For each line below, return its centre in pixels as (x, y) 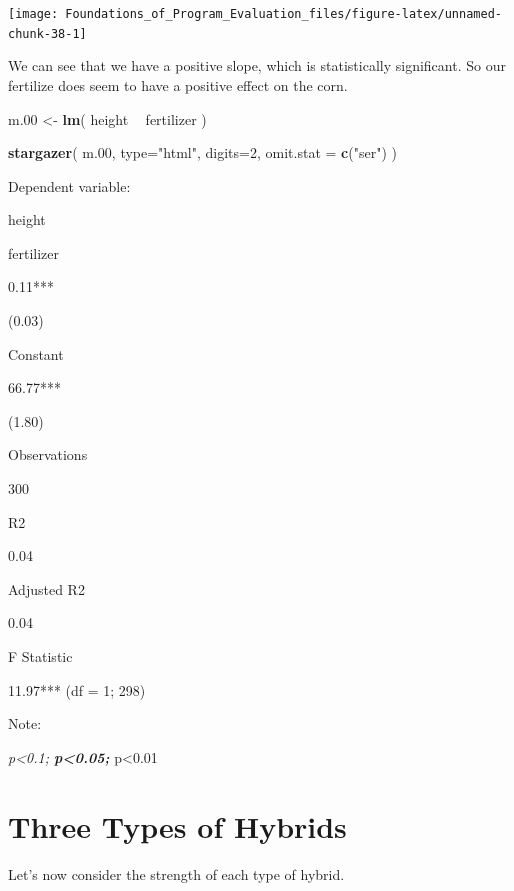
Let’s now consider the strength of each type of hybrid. (176, 873)
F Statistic (40, 656)
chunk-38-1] (47, 33)
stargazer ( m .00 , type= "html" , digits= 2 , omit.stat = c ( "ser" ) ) (202, 152)
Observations (48, 454)
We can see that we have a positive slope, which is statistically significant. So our (257, 65)
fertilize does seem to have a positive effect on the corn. (178, 84)
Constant (36, 353)
